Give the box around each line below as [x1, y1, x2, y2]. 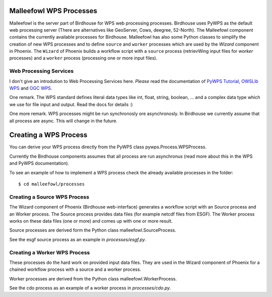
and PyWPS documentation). [9, 160, 70, 166]
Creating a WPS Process [9, 131, 88, 139]
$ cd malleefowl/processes [18, 181, 85, 187]
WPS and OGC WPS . [9, 85, 52, 91]
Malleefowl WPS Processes [9, 7, 98, 15]
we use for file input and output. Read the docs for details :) [9, 101, 133, 108]
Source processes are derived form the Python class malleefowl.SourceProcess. [9, 227, 176, 233]
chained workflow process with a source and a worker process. [9, 266, 142, 272]
